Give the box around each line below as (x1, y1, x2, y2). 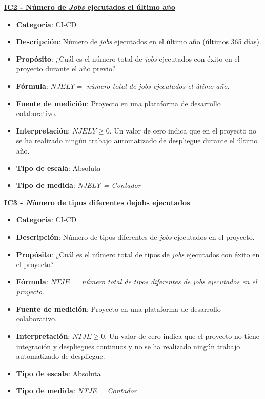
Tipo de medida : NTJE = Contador (16, 385, 137, 396)
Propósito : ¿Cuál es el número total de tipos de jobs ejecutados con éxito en (16, 249, 260, 259)
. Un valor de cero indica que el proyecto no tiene (105, 331, 259, 341)
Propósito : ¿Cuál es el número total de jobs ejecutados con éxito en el (16, 53, 240, 64)
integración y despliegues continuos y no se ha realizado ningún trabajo (16, 340, 240, 351)
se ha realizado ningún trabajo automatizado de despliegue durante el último (16, 135, 258, 146)
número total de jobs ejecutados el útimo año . (86, 80, 230, 91)
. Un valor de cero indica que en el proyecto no (109, 125, 256, 136)
